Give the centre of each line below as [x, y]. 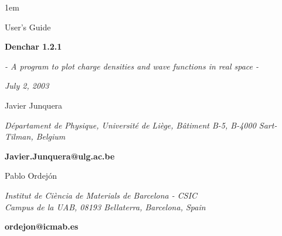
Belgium [51, 136]
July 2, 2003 [27, 86]
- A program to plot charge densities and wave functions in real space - [132, 66]
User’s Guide [28, 27]
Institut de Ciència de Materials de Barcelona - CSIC [101, 195]
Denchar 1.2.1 [33, 46]
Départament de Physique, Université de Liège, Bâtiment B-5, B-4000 [130, 125]
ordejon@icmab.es [42, 226]
